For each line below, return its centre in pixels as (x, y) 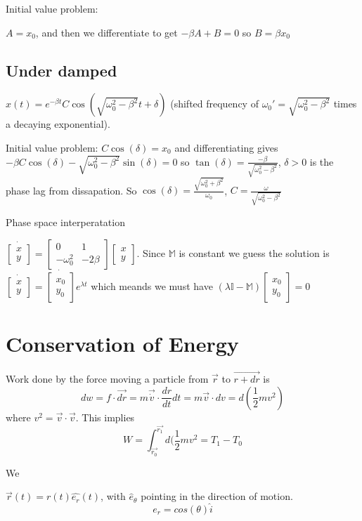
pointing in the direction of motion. (217, 496)
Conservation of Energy (122, 343)
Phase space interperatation (65, 222)
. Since (151, 252)
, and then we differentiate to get (106, 32)
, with (113, 496)
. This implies (105, 417)
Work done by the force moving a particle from (107, 379)
